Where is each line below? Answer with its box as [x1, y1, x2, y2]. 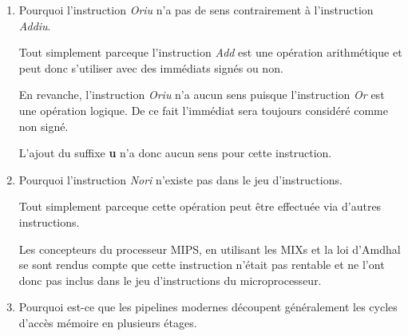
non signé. [18, 117, 69, 134]
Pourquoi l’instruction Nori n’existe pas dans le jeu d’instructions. [18, 171, 343, 188]
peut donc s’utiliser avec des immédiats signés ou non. [18, 59, 283, 76]
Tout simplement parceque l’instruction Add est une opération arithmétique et [18, 44, 402, 61]
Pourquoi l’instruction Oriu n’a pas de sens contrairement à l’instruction [18, 2, 374, 18]
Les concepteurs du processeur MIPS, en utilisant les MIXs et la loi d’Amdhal [18, 240, 401, 257]
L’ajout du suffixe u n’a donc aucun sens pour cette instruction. [18, 144, 332, 161]
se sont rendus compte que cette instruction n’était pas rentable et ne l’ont [18, 256, 385, 273]
